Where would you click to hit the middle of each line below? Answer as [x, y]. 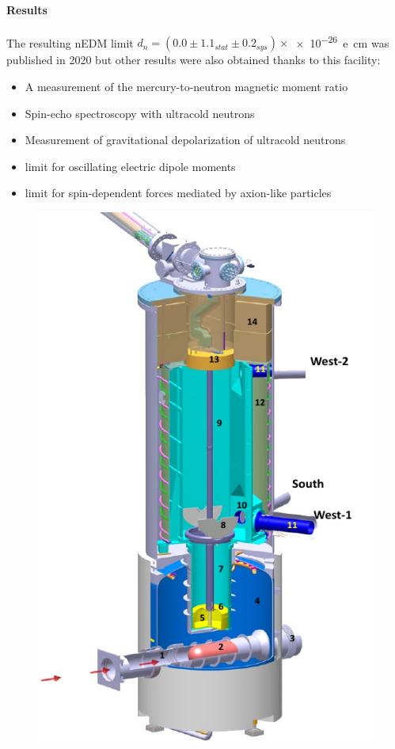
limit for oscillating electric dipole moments [130, 166]
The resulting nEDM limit [70, 42]
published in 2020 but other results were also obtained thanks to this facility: [194, 60]
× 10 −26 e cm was [342, 41]
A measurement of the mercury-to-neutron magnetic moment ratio [186, 87]
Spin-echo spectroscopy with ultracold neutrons [140, 113]
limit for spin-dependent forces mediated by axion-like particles [178, 193]
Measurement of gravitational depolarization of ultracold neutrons [185, 140]
